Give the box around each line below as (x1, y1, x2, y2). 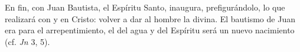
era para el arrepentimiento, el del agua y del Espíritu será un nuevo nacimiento (5, 24, 295, 36)
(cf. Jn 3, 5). (5, 35, 50, 47)
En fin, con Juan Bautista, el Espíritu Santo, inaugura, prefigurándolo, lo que (5, 1, 285, 13)
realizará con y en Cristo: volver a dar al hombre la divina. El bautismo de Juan (5, 12, 295, 25)
